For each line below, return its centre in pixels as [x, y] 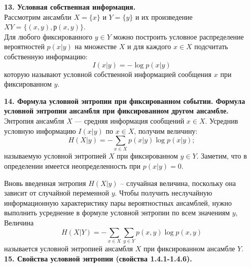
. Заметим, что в [222, 156]
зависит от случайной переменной [57, 193]
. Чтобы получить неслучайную [164, 193]
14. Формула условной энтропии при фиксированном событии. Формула [125, 101]
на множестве [96, 46]
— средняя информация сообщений [130, 120]
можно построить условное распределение [178, 36]
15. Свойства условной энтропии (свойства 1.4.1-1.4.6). [98, 258]
